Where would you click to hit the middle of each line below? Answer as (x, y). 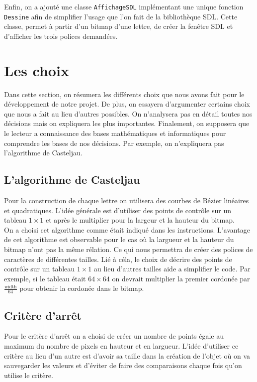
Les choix (37, 70)
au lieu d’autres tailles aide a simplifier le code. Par (172, 269)
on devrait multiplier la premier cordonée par (181, 278)
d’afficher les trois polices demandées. (61, 36)
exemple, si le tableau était (45, 278)
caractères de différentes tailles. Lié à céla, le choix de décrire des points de (118, 259)
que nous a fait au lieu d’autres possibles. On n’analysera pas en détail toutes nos (128, 113)
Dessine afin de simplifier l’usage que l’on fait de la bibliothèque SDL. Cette (121, 16)
